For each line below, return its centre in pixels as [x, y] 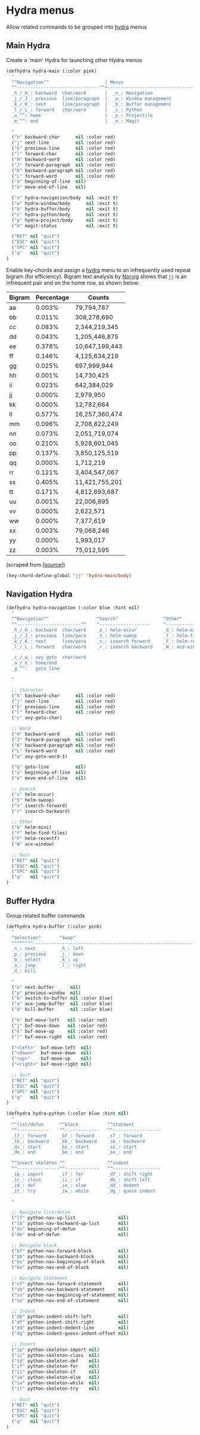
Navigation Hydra [39, 594]
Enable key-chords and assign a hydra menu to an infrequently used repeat [99, 270]
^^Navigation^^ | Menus [68, 82]
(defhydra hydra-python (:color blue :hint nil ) [68, 1113]
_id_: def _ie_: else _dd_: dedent [76, 1185]
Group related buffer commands [46, 915]
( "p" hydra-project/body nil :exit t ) [65, 220]
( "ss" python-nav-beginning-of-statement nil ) [70, 1295]
